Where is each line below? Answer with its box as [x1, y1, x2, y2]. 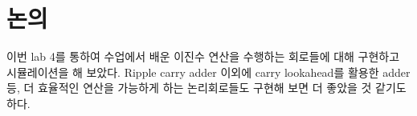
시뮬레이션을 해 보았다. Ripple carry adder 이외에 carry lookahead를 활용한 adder [6, 63, 411, 80]
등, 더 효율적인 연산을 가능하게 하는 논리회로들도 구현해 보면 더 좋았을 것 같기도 [6, 79, 407, 96]
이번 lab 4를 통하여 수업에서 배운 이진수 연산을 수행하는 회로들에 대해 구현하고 [6, 48, 400, 65]
